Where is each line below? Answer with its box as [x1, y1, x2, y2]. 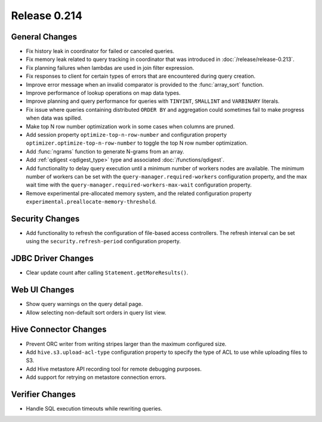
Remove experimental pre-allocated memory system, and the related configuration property [26, 189, 252, 197]
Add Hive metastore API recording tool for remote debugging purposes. [26, 365, 202, 372]
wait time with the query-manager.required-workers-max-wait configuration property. [26, 181, 252, 188]
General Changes [11, 32, 78, 42]
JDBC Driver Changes [11, 253, 94, 264]
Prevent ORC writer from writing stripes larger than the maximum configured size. [26, 340, 227, 347]
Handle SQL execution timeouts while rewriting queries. [26, 405, 163, 412]
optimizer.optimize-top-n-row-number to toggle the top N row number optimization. [26, 139, 248, 146]
